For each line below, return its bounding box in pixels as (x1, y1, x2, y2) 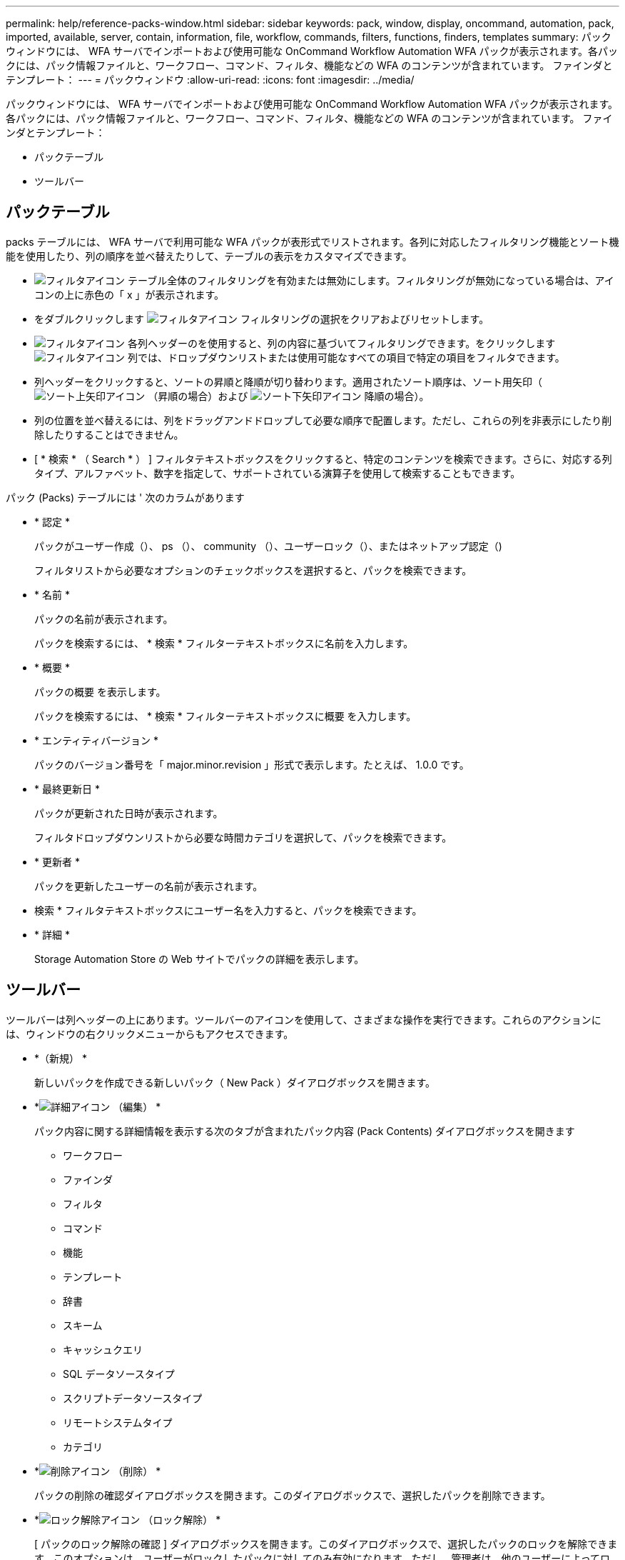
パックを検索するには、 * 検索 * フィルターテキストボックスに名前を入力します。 (34, 636, 414, 649)
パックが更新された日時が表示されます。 (34, 806, 223, 819)
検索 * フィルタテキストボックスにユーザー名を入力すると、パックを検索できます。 (34, 904, 422, 916)
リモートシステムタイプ (63, 1416, 173, 1429)
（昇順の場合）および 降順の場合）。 (148, 389, 430, 402)
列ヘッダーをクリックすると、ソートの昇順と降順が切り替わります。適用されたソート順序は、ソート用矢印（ (34, 375, 543, 388)
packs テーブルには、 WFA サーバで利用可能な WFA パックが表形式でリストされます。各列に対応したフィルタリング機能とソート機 (6, 235, 619, 248)
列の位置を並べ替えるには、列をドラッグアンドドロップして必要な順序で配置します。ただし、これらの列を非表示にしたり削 (34, 414, 612, 426)
